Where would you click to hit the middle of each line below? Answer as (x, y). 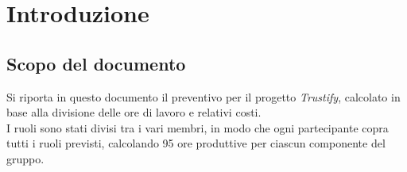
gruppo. (25, 158)
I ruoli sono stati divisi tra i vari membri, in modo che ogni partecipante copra (198, 127)
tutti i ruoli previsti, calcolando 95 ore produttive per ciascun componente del (196, 143)
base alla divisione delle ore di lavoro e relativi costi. (134, 112)
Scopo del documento (96, 63)
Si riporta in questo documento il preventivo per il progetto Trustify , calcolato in (203, 96)
